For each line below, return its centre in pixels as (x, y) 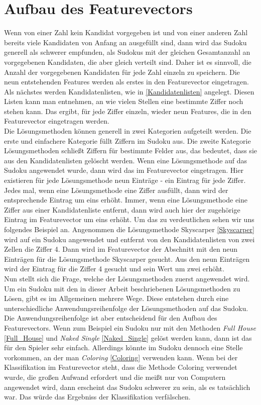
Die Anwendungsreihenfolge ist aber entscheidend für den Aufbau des (111, 318)
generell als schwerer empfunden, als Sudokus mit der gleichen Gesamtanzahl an (127, 52)
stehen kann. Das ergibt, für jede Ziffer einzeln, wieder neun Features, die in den (128, 111)
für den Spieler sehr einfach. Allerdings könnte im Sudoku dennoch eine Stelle (123, 347)
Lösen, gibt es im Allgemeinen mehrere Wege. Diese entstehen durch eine (116, 298)
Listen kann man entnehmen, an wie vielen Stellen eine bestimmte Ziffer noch (124, 101)
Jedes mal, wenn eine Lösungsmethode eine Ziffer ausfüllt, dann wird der (116, 190)
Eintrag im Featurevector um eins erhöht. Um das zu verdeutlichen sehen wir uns (129, 219)
